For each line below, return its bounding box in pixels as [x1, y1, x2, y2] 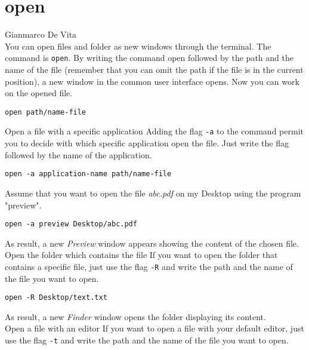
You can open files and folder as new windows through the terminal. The [5, 39, 271, 52]
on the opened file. [5, 87, 73, 99]
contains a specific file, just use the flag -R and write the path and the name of [5, 260, 293, 272]
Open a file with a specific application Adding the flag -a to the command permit [5, 125, 304, 137]
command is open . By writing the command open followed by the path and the [5, 51, 293, 64]
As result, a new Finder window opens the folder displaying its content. [5, 310, 266, 323]
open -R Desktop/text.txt [5, 293, 107, 302]
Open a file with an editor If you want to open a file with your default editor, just [5, 322, 304, 334]
